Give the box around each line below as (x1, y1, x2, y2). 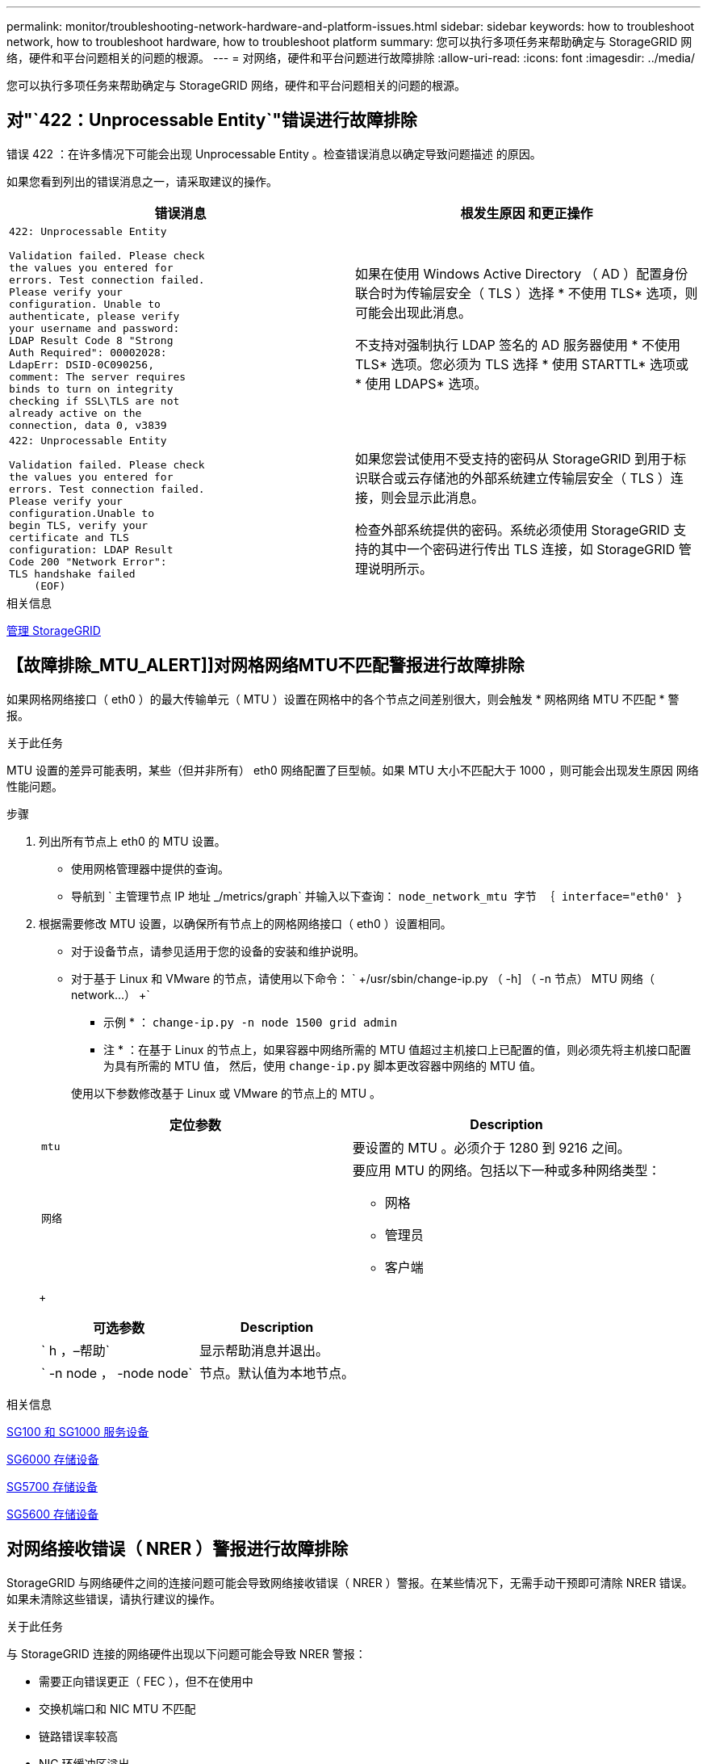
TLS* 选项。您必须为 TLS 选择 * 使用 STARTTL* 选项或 (355, 356, 689, 373)
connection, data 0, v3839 (9, 418, 167, 431)
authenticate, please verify (9, 309, 180, 322)
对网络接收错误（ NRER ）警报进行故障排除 (6, 1539, 349, 1560)
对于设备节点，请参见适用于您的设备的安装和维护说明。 (71, 943, 365, 958)
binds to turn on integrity (9, 382, 174, 395)
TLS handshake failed (9, 567, 136, 580)
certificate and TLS (9, 531, 129, 544)
